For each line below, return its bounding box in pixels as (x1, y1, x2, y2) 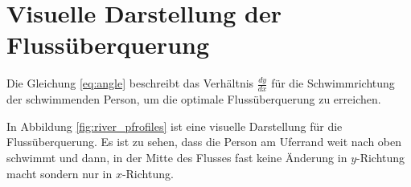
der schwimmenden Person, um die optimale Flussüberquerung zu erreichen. (6, 91, 381, 108)
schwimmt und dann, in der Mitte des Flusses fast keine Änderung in (6, 148, 347, 165)
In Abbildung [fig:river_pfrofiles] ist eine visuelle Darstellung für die (6, 117, 343, 134)
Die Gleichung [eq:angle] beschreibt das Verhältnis (6, 75, 254, 91)
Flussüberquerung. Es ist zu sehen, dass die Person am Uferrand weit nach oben (6, 133, 402, 150)
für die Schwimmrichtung (271, 75, 395, 91)
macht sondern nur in (6, 165, 113, 181)
